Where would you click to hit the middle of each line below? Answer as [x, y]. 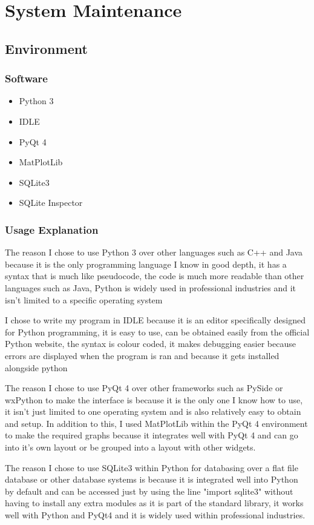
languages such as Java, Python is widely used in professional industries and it [151, 287]
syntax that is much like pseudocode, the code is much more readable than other [155, 276]
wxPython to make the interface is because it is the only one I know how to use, [154, 399]
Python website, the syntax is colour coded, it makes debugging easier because [150, 344]
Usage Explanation [52, 229]
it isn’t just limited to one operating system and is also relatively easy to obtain [153, 411]
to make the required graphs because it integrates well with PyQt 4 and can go [152, 435]
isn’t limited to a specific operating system [84, 299]
